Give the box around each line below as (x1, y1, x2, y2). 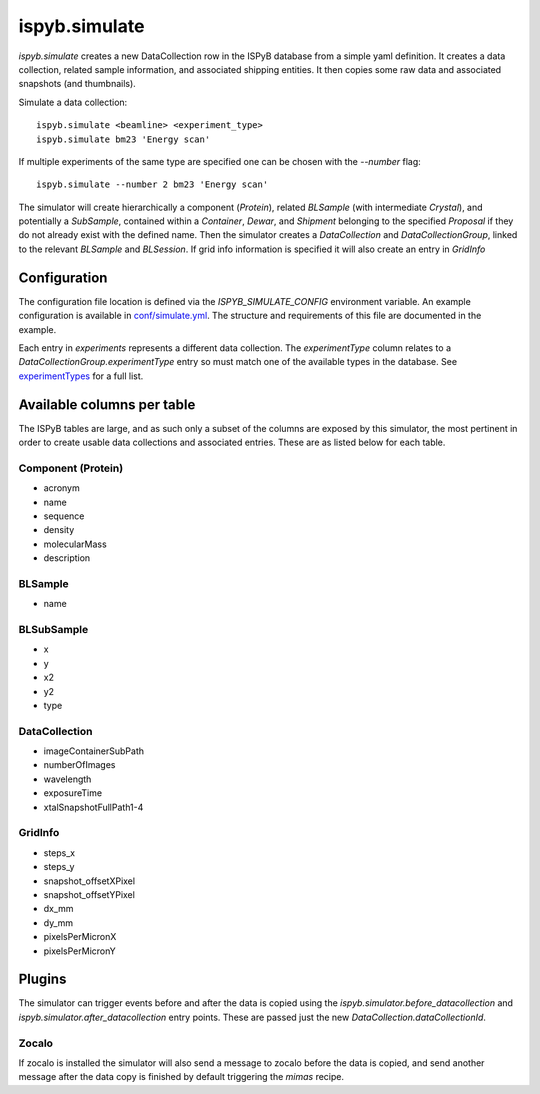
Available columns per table (18, 396, 196, 413)
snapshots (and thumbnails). (18, 78, 137, 90)
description (43, 552, 91, 564)
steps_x (43, 846, 75, 859)
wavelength (43, 773, 92, 785)
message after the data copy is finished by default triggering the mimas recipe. (18, 1071, 345, 1083)
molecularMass (43, 538, 107, 550)
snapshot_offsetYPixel (43, 888, 135, 900)
